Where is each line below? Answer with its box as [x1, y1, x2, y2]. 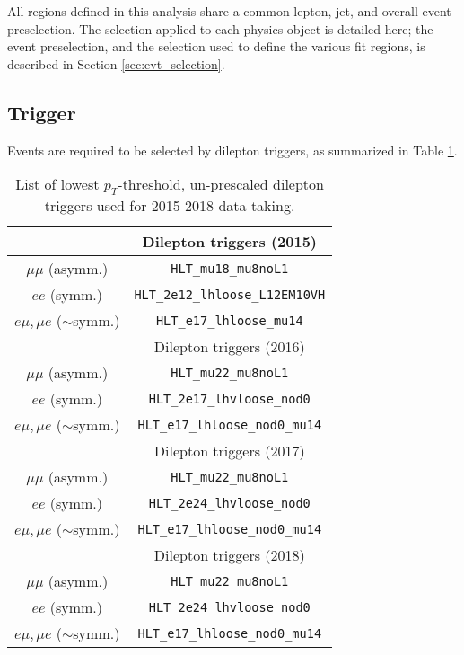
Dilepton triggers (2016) [153, 336, 305, 358]
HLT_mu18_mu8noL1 [171, 261, 289, 276]
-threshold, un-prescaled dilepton [118, 173, 324, 195]
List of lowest [15, 173, 100, 195]
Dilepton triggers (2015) [142, 231, 317, 252]
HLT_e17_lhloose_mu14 [155, 313, 303, 328]
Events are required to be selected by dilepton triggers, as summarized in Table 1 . [7, 140, 458, 159]
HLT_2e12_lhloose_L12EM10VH [134, 287, 326, 302]
